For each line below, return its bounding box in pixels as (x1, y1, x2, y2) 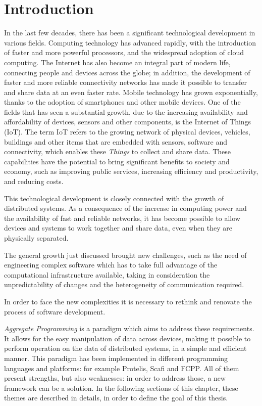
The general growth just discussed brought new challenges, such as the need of (4, 249, 247, 260)
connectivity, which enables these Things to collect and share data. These (4, 146, 231, 157)
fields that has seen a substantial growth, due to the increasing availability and (4, 106, 248, 117)
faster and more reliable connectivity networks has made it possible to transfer (4, 77, 247, 87)
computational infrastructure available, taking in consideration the (4, 269, 210, 280)
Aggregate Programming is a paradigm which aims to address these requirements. (4, 323, 254, 334)
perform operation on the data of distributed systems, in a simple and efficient (4, 343, 247, 353)
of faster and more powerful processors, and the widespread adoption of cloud (4, 47, 244, 58)
